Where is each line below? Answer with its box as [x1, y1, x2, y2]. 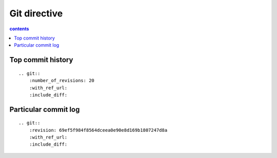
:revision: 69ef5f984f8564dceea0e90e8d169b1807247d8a [29, 127, 168, 133]
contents [9, 26, 29, 32]
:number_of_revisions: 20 [29, 77, 95, 84]
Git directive [9, 8, 63, 19]
